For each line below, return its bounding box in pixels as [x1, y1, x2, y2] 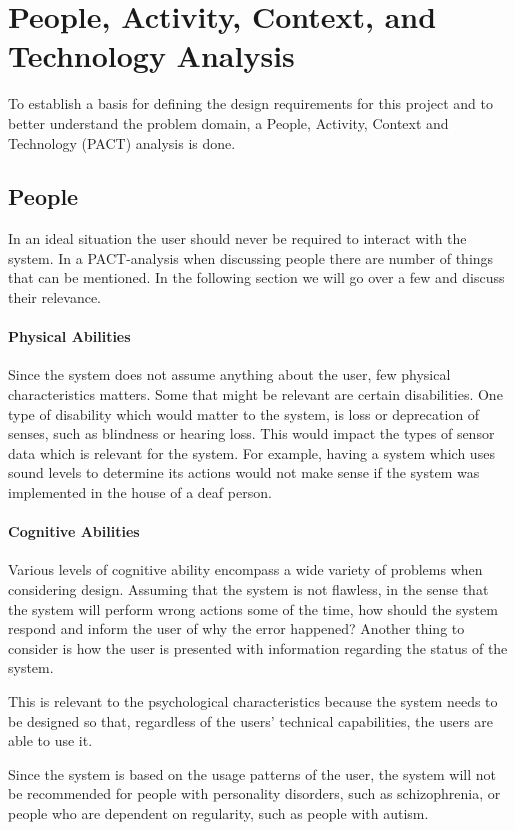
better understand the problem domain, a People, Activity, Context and [8, 112, 449, 133]
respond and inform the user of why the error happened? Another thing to [8, 618, 465, 639]
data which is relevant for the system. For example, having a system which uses [8, 442, 495, 463]
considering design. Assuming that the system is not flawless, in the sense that [8, 579, 489, 600]
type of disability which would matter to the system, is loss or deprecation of [8, 403, 480, 424]
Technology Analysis [8, 35, 295, 76]
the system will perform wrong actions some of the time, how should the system [8, 598, 498, 619]
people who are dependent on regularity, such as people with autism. [8, 802, 429, 823]
